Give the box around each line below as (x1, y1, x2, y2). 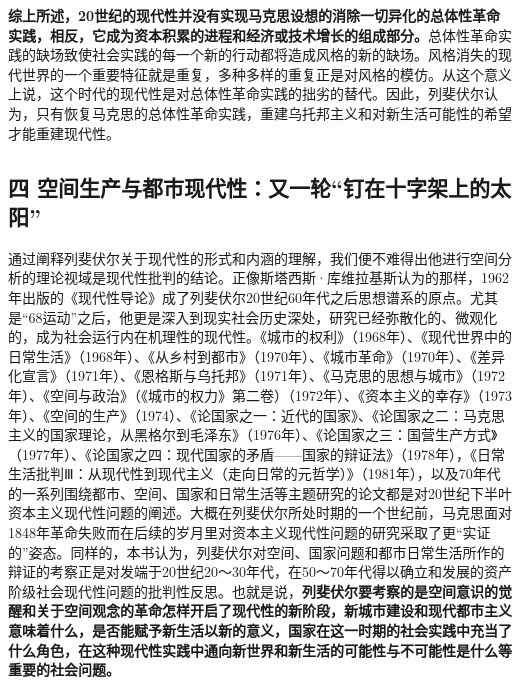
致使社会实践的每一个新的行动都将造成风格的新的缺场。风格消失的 (63, 44, 498, 65)
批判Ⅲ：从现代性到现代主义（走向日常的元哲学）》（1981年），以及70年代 (35, 463, 501, 484)
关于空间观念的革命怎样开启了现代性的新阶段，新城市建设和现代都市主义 (35, 600, 512, 621)
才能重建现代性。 (8, 122, 120, 143)
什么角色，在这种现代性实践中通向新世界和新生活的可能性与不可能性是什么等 (8, 639, 512, 660)
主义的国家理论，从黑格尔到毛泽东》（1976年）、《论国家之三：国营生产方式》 (8, 424, 498, 445)
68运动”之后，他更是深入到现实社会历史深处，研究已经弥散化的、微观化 (28, 306, 498, 327)
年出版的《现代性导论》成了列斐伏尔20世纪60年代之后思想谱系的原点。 (8, 286, 470, 307)
